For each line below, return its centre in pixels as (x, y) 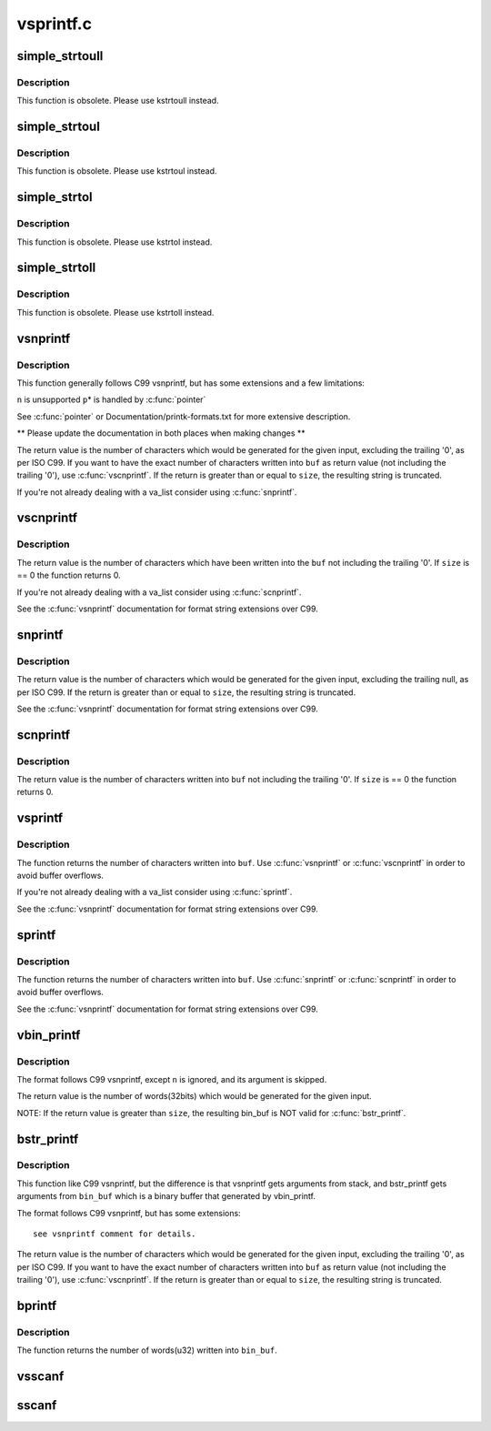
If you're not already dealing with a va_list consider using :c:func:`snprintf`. (157, 492)
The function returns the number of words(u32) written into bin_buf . (147, 1350)
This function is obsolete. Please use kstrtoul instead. (117, 171)
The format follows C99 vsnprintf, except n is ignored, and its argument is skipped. (172, 1079)
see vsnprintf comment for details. (115, 1234)
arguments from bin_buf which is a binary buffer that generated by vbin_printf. (166, 1196)
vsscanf (40, 1377)
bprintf (37, 1306)
